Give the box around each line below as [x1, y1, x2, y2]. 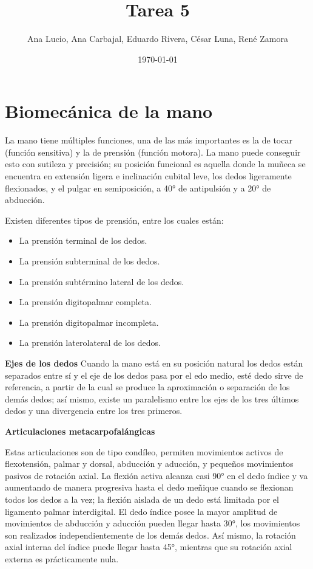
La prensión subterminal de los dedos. [19, 255, 160, 267]
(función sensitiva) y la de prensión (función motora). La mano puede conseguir [5, 145, 301, 158]
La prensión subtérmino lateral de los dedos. [19, 275, 184, 288]
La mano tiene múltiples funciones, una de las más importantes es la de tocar [5, 134, 292, 147]
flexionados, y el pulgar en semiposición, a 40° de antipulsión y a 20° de [5, 181, 271, 194]
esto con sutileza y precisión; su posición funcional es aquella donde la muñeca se [5, 157, 306, 170]
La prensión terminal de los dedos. [19, 234, 147, 247]
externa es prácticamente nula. [5, 552, 119, 565]
